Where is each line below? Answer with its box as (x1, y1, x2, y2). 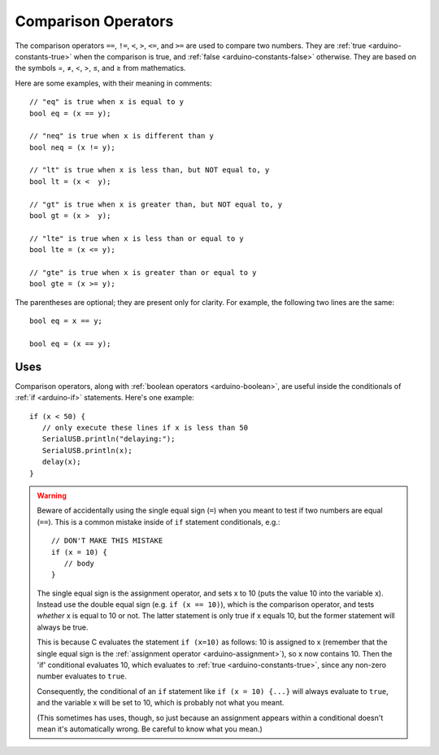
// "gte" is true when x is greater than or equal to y (29, 268, 257, 277)
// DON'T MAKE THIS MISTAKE (51, 536, 163, 545)
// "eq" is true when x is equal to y (29, 98, 185, 107)
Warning (37, 491, 67, 500)
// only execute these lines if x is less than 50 (41, 423, 248, 432)
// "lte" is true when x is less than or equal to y (29, 233, 244, 243)
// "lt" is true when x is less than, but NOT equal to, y (29, 165, 270, 175)
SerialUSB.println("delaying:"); (41, 434, 176, 443)
